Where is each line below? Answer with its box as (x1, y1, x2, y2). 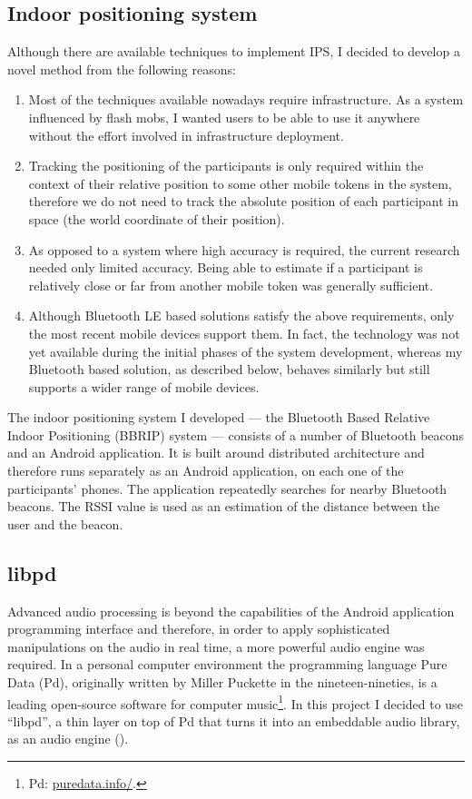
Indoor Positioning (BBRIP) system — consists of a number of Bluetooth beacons (7, 425, 465, 444)
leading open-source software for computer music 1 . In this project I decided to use (7, 691, 463, 713)
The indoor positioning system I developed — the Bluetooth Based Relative (7, 408, 430, 427)
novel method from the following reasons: (7, 59, 236, 78)
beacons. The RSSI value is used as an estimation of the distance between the (7, 497, 440, 516)
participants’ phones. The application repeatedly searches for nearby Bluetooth (7, 478, 447, 498)
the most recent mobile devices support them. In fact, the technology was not (28, 323, 460, 342)
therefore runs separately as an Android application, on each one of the (7, 461, 404, 480)
